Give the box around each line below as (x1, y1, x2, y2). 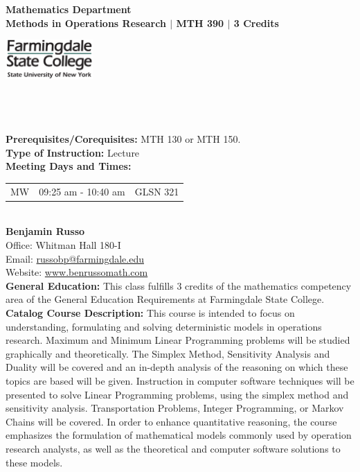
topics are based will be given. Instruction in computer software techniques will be (6, 374, 354, 387)
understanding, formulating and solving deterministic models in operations (6, 319, 322, 333)
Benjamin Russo (6, 224, 85, 238)
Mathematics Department (6, 2, 132, 16)
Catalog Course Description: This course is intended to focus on (6, 306, 295, 320)
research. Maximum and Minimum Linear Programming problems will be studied (6, 333, 350, 347)
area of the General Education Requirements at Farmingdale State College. (6, 292, 325, 306)
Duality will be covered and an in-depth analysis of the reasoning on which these (6, 360, 348, 374)
